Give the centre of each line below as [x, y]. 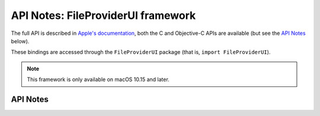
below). [20, 41]
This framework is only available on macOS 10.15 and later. [98, 79]
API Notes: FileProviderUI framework [103, 15]
